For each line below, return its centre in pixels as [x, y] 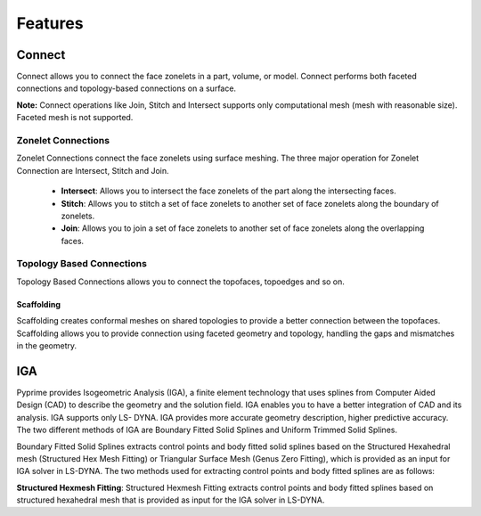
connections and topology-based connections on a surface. [126, 88]
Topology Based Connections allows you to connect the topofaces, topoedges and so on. [180, 282]
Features [50, 23]
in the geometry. [47, 346]
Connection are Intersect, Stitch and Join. [93, 170]
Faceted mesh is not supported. [75, 118]
